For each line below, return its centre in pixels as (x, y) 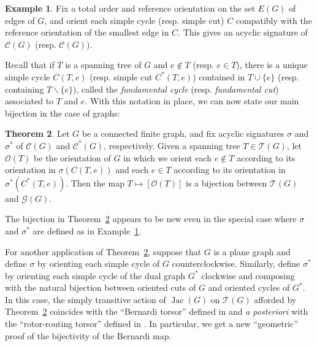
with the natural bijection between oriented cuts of (101, 287)
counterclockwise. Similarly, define (236, 263)
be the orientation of (72, 157)
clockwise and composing (248, 275)
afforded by (275, 299)
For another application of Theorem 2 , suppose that (103, 251)
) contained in (219, 76)
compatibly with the (274, 20)
